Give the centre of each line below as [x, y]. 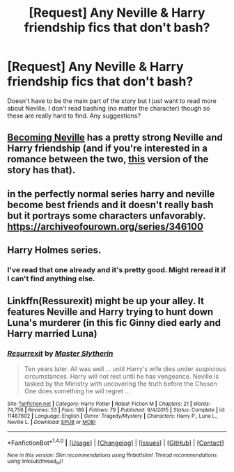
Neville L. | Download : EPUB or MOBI [52, 422]
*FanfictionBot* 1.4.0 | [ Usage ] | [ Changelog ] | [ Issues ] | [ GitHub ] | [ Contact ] [116, 442]
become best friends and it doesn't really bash [110, 204]
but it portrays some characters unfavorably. [107, 215]
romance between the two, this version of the [108, 159]
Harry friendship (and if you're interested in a [107, 149]
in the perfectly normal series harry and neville [111, 194]
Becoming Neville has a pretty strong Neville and [115, 137]
